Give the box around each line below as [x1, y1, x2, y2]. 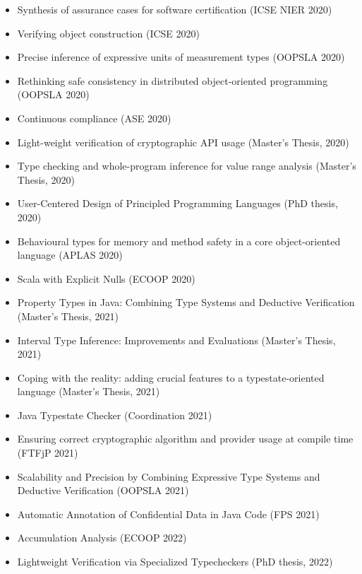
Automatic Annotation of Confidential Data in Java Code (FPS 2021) [17, 506, 320, 521]
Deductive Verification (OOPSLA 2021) [17, 483, 189, 498]
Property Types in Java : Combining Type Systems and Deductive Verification [17, 295, 355, 310]
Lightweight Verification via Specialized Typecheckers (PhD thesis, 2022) [17, 554, 333, 569]
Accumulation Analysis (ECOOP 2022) [17, 530, 187, 545]
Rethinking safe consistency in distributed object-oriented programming [17, 73, 328, 88]
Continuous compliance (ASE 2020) [17, 110, 171, 125]
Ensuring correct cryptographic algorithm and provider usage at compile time [17, 431, 354, 446]
